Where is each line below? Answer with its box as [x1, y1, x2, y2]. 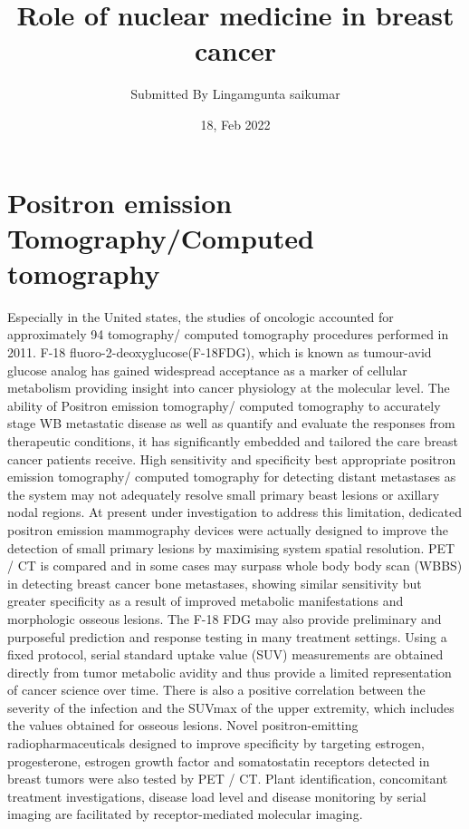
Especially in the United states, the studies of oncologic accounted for [7, 307, 394, 326]
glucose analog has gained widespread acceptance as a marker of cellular [7, 360, 407, 379]
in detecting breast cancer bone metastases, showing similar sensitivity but [7, 573, 422, 592]
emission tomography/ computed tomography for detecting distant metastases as [7, 467, 456, 486]
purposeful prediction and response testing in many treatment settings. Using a [7, 627, 447, 646]
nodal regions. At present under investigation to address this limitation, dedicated [7, 502, 462, 522]
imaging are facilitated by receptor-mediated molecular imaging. [7, 805, 363, 824]
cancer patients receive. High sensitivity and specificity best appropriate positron [7, 449, 456, 468]
